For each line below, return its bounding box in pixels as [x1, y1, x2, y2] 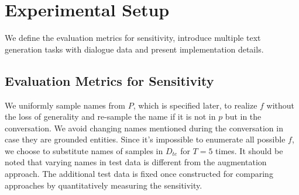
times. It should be [215, 144, 283, 156]
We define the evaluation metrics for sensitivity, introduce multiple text [5, 32, 261, 44]
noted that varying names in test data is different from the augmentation [5, 156, 267, 168]
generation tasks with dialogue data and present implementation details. [5, 43, 264, 55]
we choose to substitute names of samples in [5, 144, 163, 156]
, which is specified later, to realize [133, 99, 257, 111]
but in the [225, 110, 262, 123]
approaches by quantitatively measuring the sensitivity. [5, 179, 202, 191]
